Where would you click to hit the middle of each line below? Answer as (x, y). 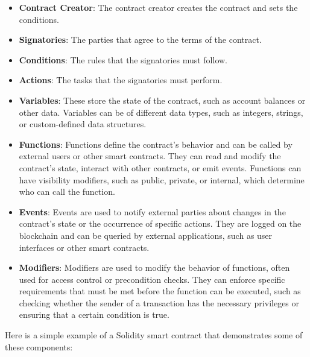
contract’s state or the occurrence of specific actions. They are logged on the (160, 223)
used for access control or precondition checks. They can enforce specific (152, 279)
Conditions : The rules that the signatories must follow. (123, 59)
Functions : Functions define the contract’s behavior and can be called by (156, 144)
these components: (39, 346)
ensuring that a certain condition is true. (94, 314)
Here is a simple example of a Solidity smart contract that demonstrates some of (154, 335)
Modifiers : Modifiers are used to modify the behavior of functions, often (154, 267)
